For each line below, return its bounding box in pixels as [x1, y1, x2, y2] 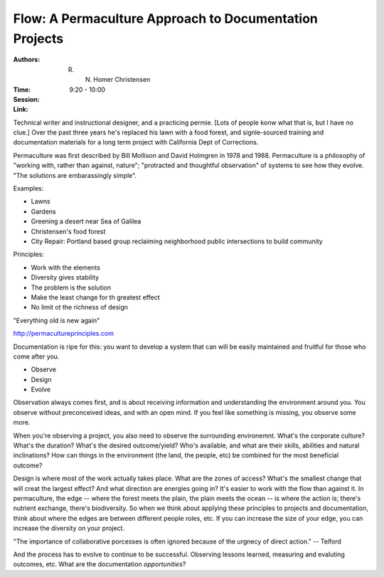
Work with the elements [31, 263, 101, 272]
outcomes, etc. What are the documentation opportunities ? [13, 560, 186, 568]
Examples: [13, 184, 44, 193]
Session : [13, 95, 40, 103]
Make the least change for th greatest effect [31, 292, 160, 302]
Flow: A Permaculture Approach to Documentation [13, 11, 318, 26]
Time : [13, 85, 31, 94]
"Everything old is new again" [13, 316, 100, 324]
